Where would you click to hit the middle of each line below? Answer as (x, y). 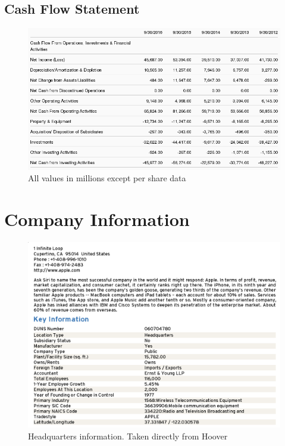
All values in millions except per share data (107, 178)
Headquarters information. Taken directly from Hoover (128, 436)
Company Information (97, 219)
